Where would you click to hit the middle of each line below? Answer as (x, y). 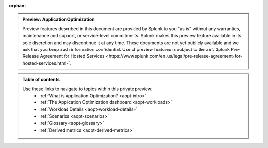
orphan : (18, 6)
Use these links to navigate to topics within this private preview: (88, 89)
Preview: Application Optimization (59, 19)
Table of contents (41, 80)
